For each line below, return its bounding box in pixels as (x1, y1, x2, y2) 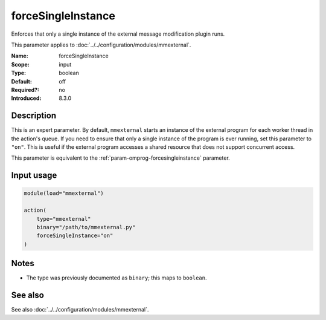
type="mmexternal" (36, 215, 91, 222)
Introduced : (11, 94, 42, 102)
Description (11, 111, 57, 121)
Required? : (11, 86, 39, 93)
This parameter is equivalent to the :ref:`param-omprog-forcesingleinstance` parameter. (11, 154, 231, 162)
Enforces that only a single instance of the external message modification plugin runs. (11, 30, 225, 38)
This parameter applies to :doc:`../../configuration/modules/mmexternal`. (11, 41, 191, 48)
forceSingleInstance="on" (36, 232, 113, 239)
